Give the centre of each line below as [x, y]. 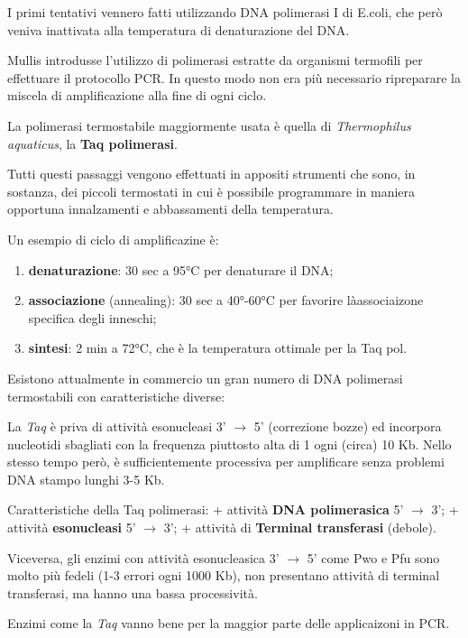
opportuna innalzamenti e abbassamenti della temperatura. [170, 209]
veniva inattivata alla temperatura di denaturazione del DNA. [179, 29]
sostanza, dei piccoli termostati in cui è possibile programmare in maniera [211, 191]
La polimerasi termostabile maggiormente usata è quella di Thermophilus [209, 125]
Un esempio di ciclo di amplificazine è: [113, 239]
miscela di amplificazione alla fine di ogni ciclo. [137, 95]
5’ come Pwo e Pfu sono [373, 557]
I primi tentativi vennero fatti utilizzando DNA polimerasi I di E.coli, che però [225, 12]
